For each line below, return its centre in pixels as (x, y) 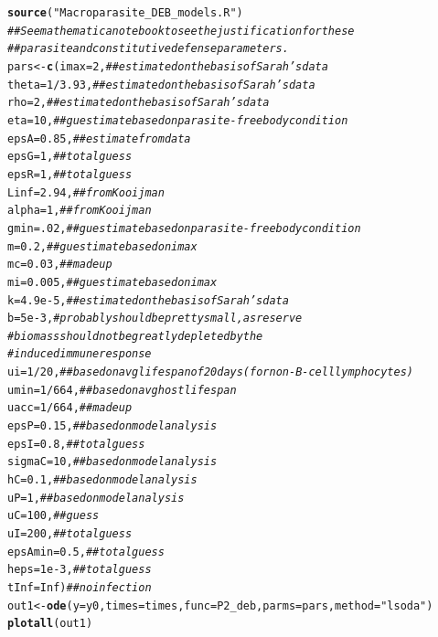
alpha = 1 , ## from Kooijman (80, 211)
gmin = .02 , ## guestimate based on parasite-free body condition (184, 228)
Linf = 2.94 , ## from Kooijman (86, 192)
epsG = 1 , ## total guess (70, 157)
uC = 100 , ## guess (53, 516)
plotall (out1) (50, 624)
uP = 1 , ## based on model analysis (96, 498)
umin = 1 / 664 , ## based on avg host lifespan (122, 390)
